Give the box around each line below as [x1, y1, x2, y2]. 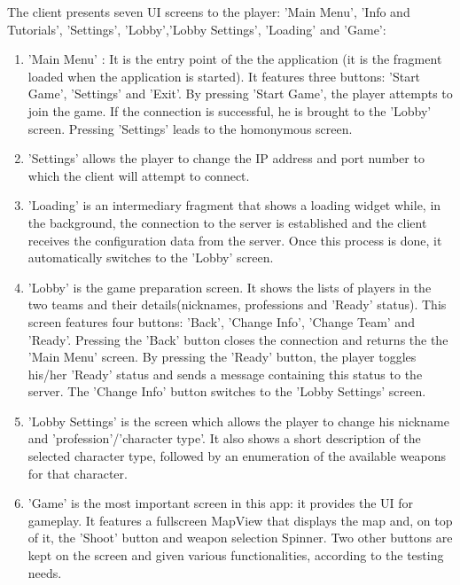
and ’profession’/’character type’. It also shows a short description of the [27, 429, 421, 448]
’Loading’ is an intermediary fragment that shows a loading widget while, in [27, 196, 441, 214]
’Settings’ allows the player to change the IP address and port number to [27, 149, 425, 168]
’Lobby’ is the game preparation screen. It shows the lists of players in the [27, 277, 432, 296]
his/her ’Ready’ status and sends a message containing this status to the [27, 364, 423, 383]
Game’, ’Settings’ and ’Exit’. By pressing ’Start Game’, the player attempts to [27, 84, 453, 103]
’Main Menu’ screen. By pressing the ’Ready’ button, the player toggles [27, 347, 417, 366]
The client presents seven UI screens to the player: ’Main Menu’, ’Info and [7, 3, 410, 20]
